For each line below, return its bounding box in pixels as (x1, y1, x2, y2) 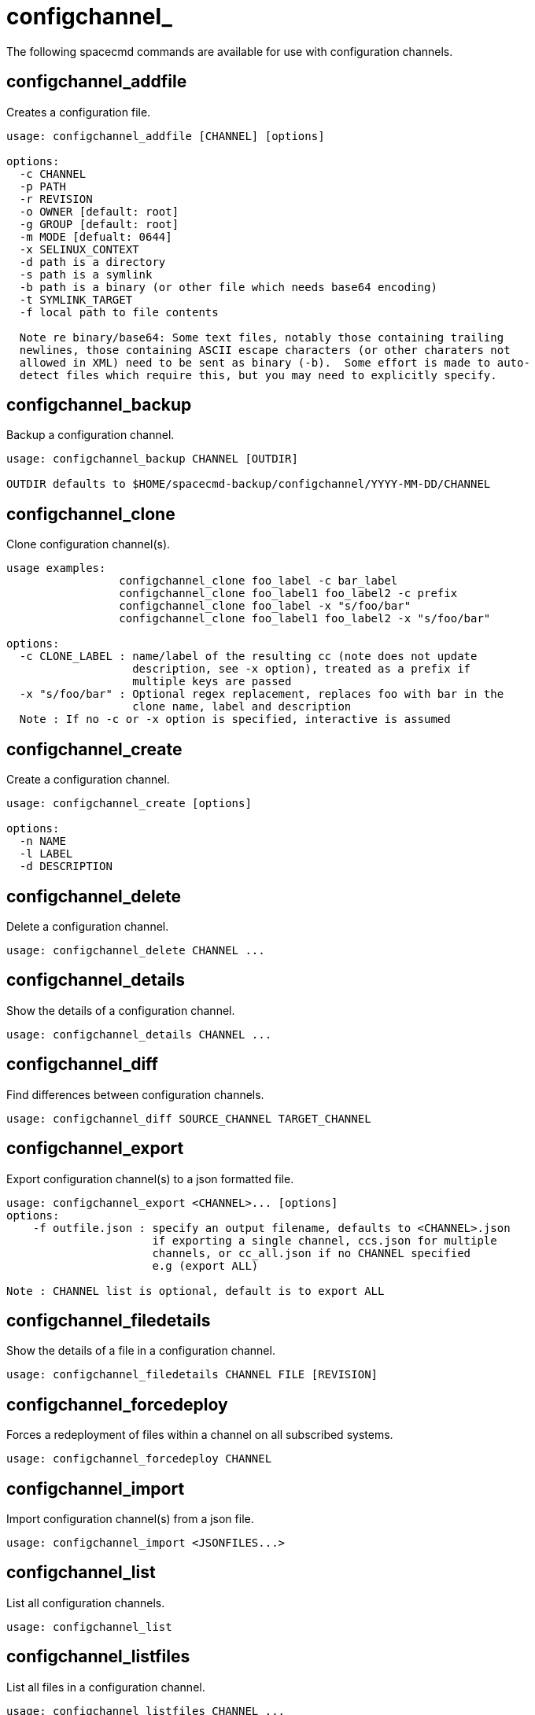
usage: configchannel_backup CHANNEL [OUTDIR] (6, 452, 298, 466)
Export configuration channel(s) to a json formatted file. (6, 1171, 294, 1186)
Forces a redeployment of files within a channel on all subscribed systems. (6, 1428, 393, 1442)
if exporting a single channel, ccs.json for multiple (152, 1234, 497, 1247)
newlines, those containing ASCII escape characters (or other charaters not (19, 343, 511, 356)
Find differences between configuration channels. (6, 1087, 264, 1101)
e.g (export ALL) (152, 1259, 259, 1272)
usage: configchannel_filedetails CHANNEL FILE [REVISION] (6, 1368, 378, 1381)
